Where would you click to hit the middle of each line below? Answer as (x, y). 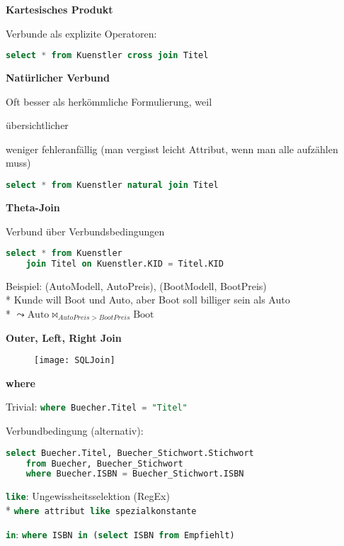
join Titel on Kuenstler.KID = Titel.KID (125, 263)
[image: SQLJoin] (75, 361)
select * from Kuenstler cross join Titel (107, 56)
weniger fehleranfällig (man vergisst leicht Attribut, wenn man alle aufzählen (172, 149)
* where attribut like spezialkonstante (101, 510)
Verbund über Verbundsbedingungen (85, 231)
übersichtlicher (37, 125)
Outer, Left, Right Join (64, 337)
